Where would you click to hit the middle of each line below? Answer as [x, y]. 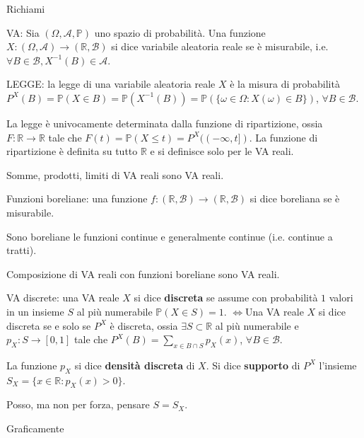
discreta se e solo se [49, 325]
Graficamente [35, 428]
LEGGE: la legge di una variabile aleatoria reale [111, 84]
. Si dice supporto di [253, 365]
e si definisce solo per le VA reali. [222, 151]
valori [341, 298]
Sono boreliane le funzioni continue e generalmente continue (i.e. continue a [170, 236]
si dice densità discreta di [135, 365]
